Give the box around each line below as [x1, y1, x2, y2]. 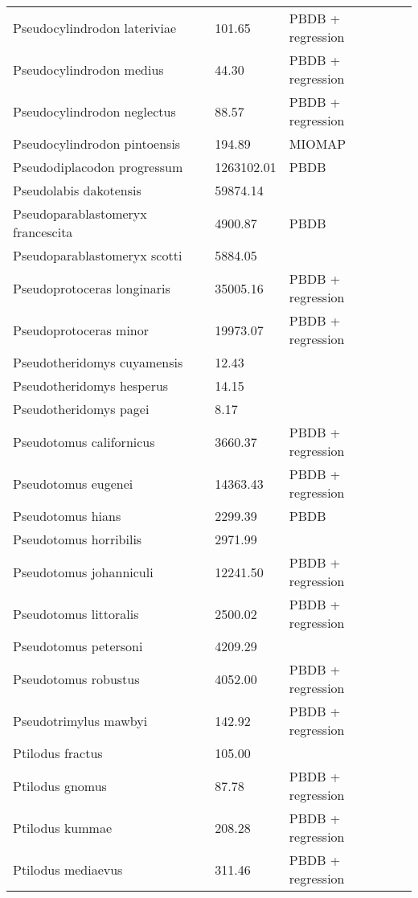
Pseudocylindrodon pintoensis [13, 134, 181, 153]
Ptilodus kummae [13, 818, 112, 837]
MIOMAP [289, 134, 346, 153]
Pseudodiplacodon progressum [13, 158, 183, 176]
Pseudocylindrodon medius [13, 59, 164, 79]
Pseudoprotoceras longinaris [13, 278, 170, 297]
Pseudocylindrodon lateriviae [13, 18, 177, 37]
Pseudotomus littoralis [13, 604, 139, 623]
